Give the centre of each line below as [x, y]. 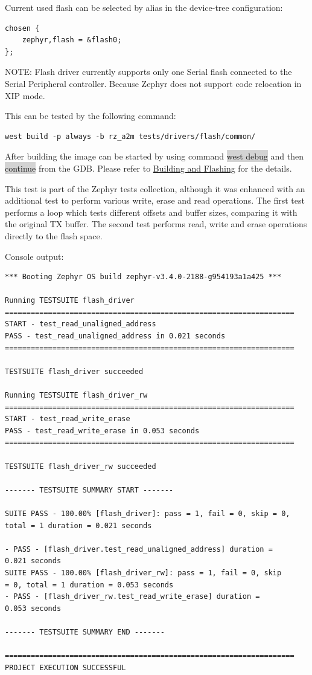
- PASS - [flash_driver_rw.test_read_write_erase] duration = [132, 597]
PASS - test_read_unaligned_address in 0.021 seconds [115, 336]
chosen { [22, 28]
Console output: [34, 256]
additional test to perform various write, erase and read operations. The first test [155, 200]
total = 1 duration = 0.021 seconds [78, 525]
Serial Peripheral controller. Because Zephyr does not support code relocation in [153, 83]
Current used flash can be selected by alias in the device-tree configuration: [144, 7]
